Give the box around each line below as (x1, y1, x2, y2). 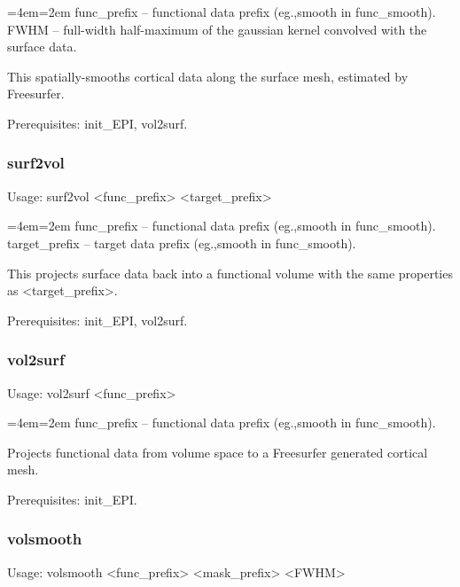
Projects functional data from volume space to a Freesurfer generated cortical (7, 442, 428, 461)
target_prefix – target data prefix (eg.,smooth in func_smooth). (7, 233, 356, 252)
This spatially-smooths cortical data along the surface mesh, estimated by (7, 67, 409, 85)
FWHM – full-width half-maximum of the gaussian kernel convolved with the (7, 20, 427, 38)
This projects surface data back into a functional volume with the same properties (7, 263, 453, 282)
